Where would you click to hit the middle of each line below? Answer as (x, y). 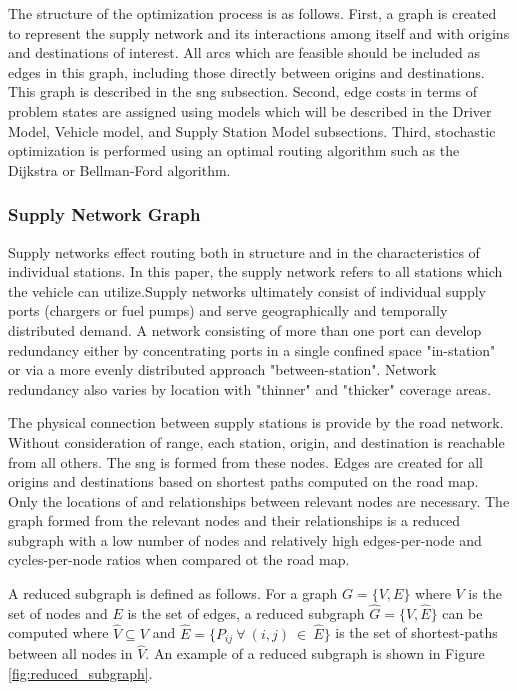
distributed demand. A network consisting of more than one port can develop (245, 329)
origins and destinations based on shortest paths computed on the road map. (243, 481)
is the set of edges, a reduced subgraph (246, 612)
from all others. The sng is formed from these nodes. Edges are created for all (245, 461)
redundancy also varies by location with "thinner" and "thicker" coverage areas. (250, 388)
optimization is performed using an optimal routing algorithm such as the (234, 150)
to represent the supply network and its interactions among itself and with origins (259, 32)
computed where (58, 632)
